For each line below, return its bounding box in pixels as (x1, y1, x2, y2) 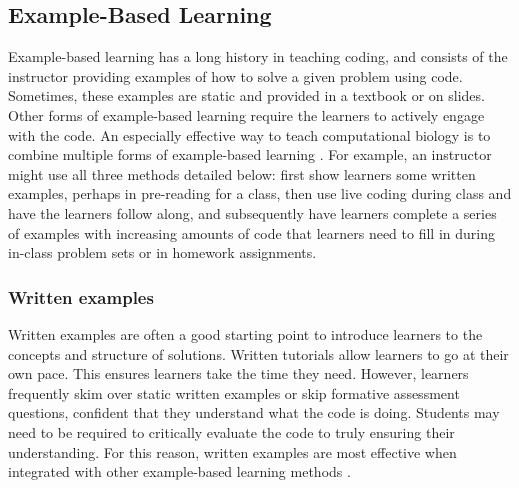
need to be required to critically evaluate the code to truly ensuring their (8, 421, 455, 442)
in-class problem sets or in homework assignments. (8, 242, 317, 263)
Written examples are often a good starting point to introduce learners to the (8, 323, 483, 344)
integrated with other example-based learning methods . (8, 461, 351, 482)
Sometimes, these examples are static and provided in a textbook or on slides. (8, 85, 485, 106)
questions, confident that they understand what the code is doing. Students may (8, 402, 500, 423)
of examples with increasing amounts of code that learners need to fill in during (8, 222, 495, 243)
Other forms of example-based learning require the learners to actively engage (8, 104, 485, 125)
